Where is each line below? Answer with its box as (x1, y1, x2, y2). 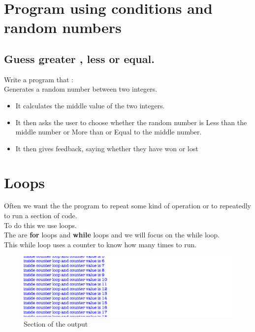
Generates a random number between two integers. (4, 84, 158, 94)
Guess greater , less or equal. (4, 51, 155, 66)
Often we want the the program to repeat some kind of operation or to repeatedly (4, 200, 251, 211)
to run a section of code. (4, 210, 77, 221)
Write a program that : (4, 74, 73, 84)
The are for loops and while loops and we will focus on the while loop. (4, 230, 220, 240)
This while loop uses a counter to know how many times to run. (4, 239, 197, 249)
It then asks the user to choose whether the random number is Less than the (15, 117, 247, 127)
